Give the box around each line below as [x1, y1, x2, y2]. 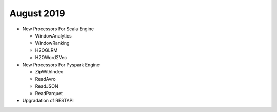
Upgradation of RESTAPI [22, 98, 74, 104]
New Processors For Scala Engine [22, 26, 94, 32]
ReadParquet [35, 90, 63, 97]
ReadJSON [35, 83, 58, 89]
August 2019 [9, 8, 65, 19]
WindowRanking [35, 40, 70, 46]
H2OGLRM [35, 47, 58, 53]
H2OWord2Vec [35, 54, 67, 61]
